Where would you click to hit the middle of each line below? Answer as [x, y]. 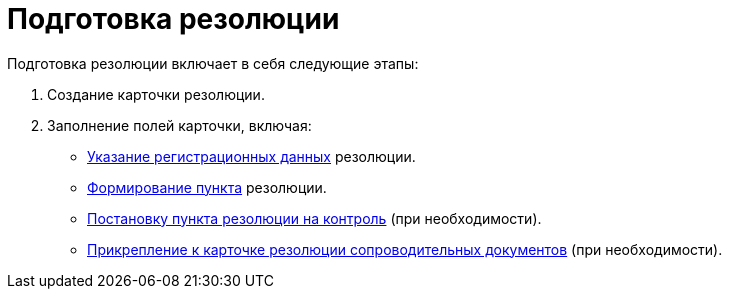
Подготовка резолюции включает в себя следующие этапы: [213, 63]
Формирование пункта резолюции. [207, 187]
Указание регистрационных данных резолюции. [251, 156]
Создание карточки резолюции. [156, 94]
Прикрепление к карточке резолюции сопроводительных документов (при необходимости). [405, 249]
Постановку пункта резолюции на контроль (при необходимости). [314, 218]
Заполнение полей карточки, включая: [179, 125]
